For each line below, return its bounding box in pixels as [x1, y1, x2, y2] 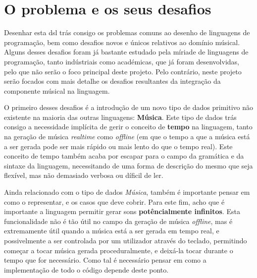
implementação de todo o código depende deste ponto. [4, 264, 169, 275]
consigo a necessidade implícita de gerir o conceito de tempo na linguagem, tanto [4, 121, 253, 132]
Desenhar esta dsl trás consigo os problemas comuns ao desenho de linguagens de [4, 27, 250, 38]
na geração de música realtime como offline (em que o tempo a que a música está [4, 131, 250, 142]
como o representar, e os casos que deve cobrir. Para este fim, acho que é [4, 196, 225, 207]
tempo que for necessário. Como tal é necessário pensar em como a [4, 255, 206, 265]
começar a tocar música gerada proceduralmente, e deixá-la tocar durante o [4, 245, 233, 255]
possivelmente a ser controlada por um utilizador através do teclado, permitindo [4, 235, 247, 245]
